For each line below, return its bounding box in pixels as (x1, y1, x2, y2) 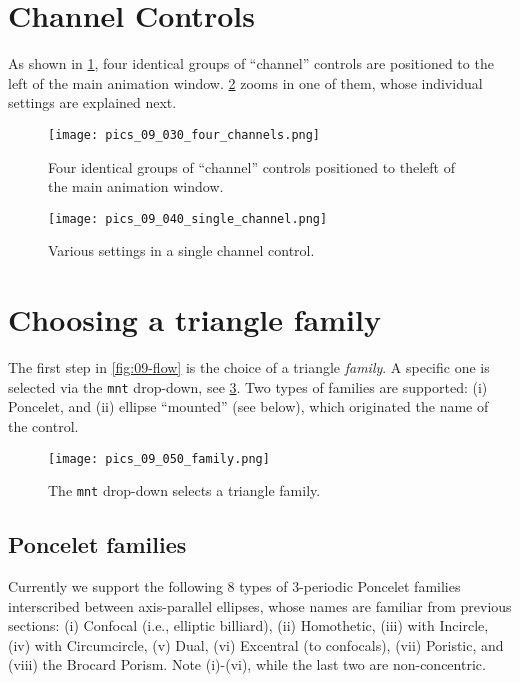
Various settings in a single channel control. (48, 240, 315, 261)
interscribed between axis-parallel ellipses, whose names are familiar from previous (8, 595, 512, 616)
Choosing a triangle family (8, 299, 381, 340)
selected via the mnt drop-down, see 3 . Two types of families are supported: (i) (8, 376, 488, 397)
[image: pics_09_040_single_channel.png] (48, 211, 328, 226)
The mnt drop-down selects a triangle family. (48, 480, 321, 501)
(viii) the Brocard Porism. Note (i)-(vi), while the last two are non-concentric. (8, 654, 486, 675)
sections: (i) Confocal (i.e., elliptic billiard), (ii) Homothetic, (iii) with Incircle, (8, 615, 489, 636)
